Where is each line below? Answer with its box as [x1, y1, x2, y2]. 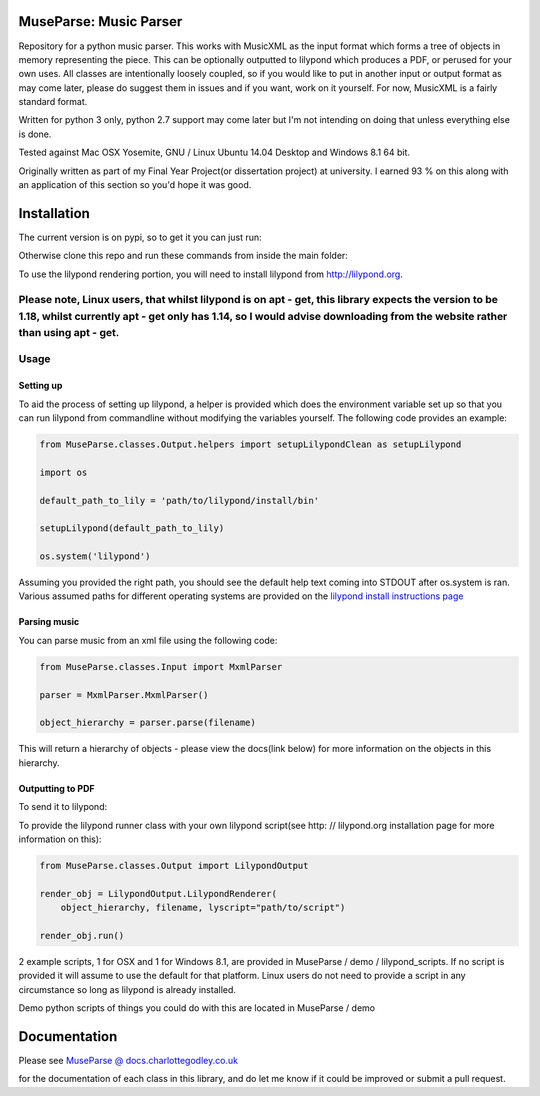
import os [39, 466, 88, 478]
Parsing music [18, 616, 80, 628]
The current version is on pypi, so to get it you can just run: [18, 231, 262, 243]
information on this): [18, 833, 102, 845]
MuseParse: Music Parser [18, 13, 183, 30]
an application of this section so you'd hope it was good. [18, 179, 252, 191]
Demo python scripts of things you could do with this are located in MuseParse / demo [18, 1002, 375, 1014]
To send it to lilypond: [18, 801, 108, 813]
